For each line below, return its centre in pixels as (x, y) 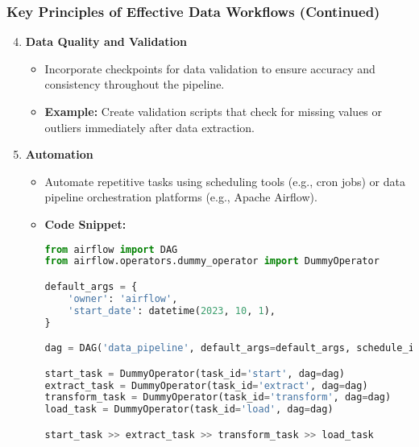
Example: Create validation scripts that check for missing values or (214, 111)
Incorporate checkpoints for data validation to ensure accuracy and (210, 68)
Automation (59, 154)
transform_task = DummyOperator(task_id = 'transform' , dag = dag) (218, 397)
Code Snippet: (85, 223)
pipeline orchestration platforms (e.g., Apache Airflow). (181, 197)
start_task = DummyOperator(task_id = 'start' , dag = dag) (195, 373)
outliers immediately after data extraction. (149, 127)
